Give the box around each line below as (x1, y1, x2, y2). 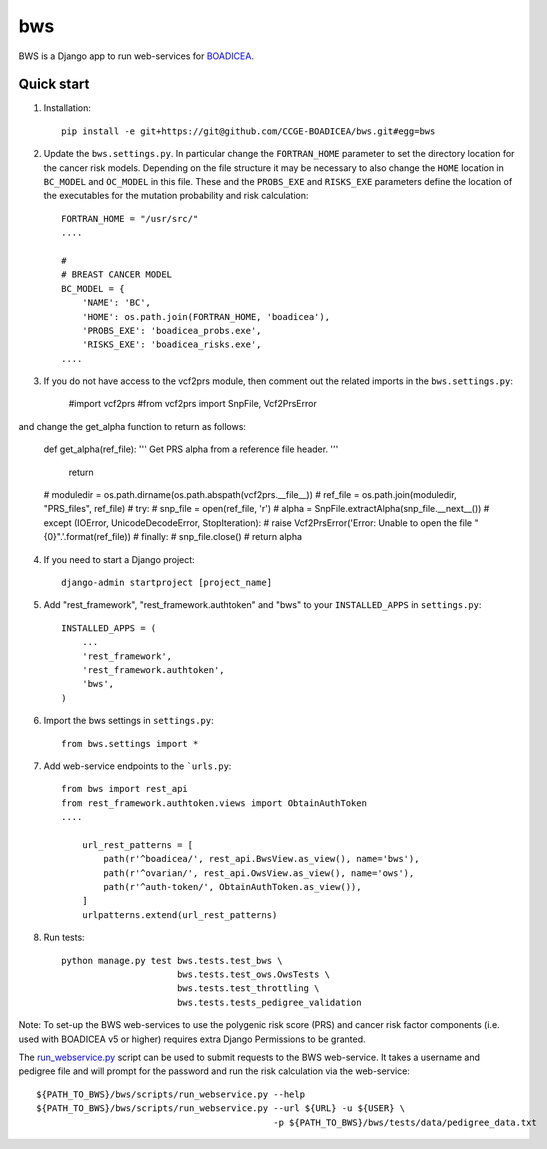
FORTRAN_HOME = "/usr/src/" (61, 213, 199, 224)
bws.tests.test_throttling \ (176, 983, 320, 994)
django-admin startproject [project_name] (61, 577, 273, 588)
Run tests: (43, 931, 85, 944)
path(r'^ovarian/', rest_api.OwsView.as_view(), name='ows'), (103, 867, 415, 879)
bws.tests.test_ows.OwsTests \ (176, 968, 330, 980)
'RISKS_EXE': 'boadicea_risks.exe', (81, 339, 262, 350)
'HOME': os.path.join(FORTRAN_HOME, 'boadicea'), (81, 311, 330, 322)
